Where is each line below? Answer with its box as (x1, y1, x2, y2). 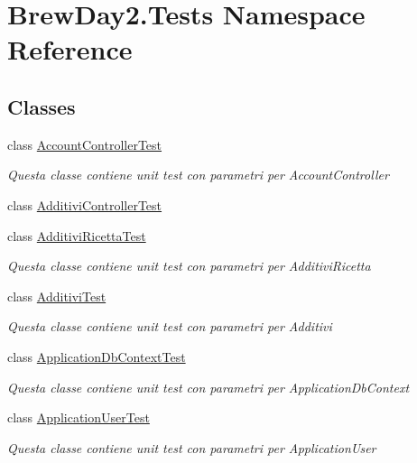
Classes (7, 92, 76, 120)
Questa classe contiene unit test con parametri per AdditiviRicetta (7, 256, 371, 275)
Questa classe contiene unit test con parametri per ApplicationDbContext (7, 377, 410, 396)
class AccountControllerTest (7, 134, 162, 153)
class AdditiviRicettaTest (7, 226, 146, 245)
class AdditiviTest (7, 286, 107, 305)
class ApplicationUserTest (7, 408, 150, 427)
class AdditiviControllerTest (7, 195, 162, 214)
